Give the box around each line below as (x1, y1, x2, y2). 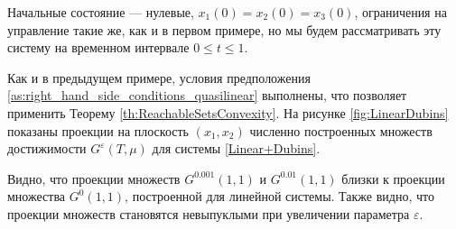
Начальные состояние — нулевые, (7, 3, 194, 21)
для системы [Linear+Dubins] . (152, 139, 321, 158)
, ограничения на (354, 3, 447, 21)
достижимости (7, 139, 87, 158)
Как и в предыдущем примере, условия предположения (7, 68, 311, 87)
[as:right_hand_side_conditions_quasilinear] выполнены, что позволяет (7, 86, 407, 105)
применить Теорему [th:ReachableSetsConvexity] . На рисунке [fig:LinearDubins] (7, 103, 449, 122)
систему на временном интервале (7, 38, 190, 57)
